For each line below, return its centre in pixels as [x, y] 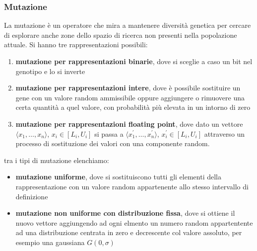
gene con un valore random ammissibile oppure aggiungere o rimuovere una [130, 97]
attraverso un [225, 133]
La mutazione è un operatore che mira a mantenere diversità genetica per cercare [128, 25]
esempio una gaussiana [50, 242]
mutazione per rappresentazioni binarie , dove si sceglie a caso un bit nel [134, 61]
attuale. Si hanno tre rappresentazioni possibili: [76, 44]
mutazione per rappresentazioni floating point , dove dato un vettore [129, 124]
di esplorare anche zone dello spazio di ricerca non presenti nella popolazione [121, 35]
